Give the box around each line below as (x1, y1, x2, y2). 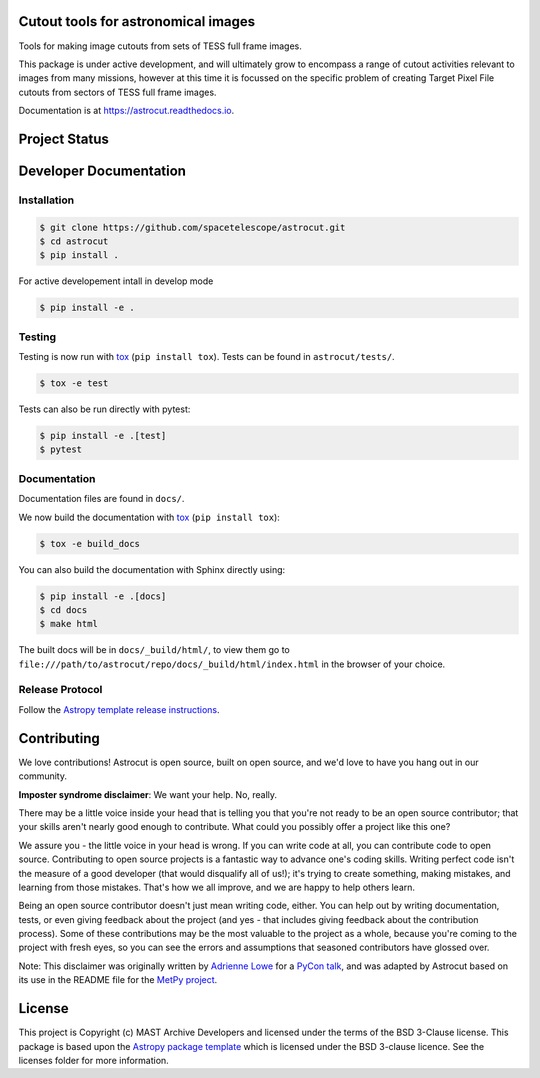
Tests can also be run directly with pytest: (18, 403, 191, 415)
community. (18, 770, 67, 782)
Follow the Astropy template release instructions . (18, 703, 220, 715)
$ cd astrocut (39, 236, 109, 247)
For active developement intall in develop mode (18, 275, 214, 287)
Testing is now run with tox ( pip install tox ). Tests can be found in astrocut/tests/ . (18, 351, 395, 363)
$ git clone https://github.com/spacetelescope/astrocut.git (39, 221, 346, 233)
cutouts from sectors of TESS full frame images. (18, 86, 217, 98)
